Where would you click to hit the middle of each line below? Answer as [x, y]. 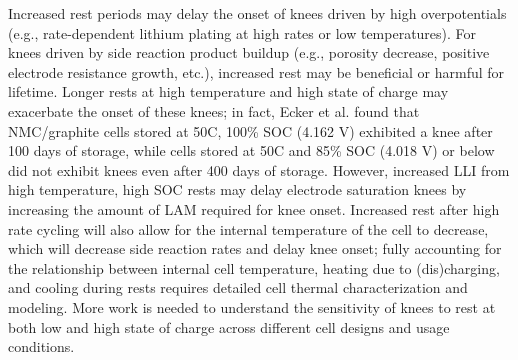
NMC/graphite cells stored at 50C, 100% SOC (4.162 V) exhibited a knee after [250, 130]
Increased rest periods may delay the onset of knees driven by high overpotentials [257, 13]
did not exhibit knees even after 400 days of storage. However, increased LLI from [259, 169]
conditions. [41, 346]
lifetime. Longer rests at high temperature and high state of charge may [228, 91]
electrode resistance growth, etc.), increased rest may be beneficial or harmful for [256, 71]
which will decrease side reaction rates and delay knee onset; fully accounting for [255, 248]
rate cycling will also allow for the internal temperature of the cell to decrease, [248, 228]
